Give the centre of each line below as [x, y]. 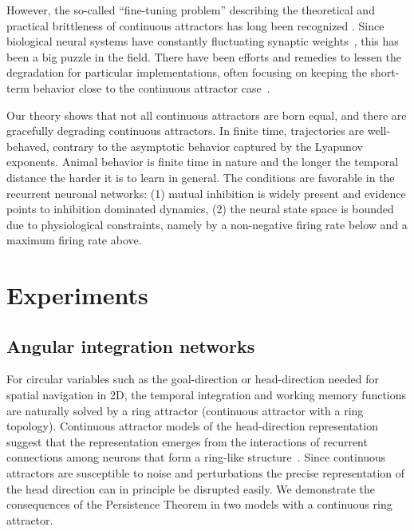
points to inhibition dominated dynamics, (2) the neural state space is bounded [200, 209]
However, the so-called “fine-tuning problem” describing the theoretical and [191, 10]
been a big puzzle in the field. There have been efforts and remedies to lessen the [204, 56]
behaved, [28, 146]
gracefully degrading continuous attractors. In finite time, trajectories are [185, 131]
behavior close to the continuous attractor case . [152, 87]
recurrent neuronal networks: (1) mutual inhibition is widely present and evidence [206, 193]
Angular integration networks [131, 345]
